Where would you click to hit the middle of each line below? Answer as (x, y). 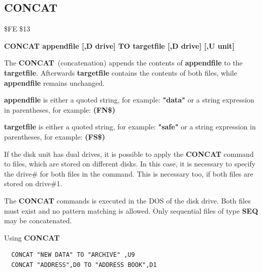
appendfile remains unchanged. (54, 82)
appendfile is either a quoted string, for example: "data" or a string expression (129, 100)
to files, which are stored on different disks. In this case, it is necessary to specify (130, 164)
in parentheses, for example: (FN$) (60, 109)
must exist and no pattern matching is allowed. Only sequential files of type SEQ (131, 210)
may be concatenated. (38, 220)
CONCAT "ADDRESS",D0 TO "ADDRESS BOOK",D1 (84, 265)
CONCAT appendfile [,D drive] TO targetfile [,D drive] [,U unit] (119, 45)
